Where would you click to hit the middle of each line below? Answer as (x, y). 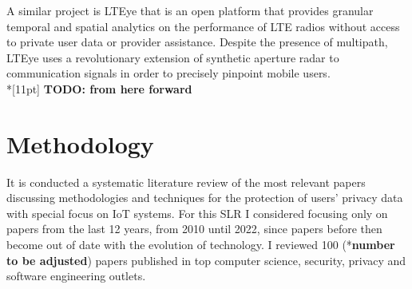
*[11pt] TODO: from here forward (99, 88)
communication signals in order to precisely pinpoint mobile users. (168, 73)
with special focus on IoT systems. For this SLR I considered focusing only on (197, 213)
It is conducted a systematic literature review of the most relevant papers (186, 182)
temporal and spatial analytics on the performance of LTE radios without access (203, 26)
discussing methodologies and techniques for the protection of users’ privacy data (205, 198)
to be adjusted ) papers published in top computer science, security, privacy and (206, 260)
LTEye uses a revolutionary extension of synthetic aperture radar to (173, 57)
